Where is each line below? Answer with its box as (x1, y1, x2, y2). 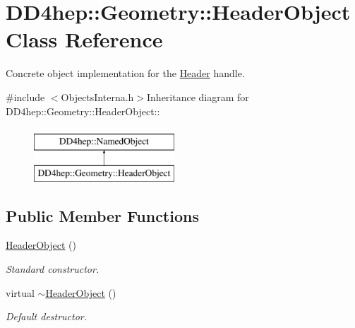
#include (6, 89, 45, 104)
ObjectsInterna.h (61, 89, 134, 104)
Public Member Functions (6, 204, 199, 226)
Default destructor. (6, 309, 88, 324)
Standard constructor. (6, 262, 100, 276)
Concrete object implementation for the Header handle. (6, 66, 245, 81)
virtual (6, 285, 35, 300)
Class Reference (6, 25, 163, 54)
